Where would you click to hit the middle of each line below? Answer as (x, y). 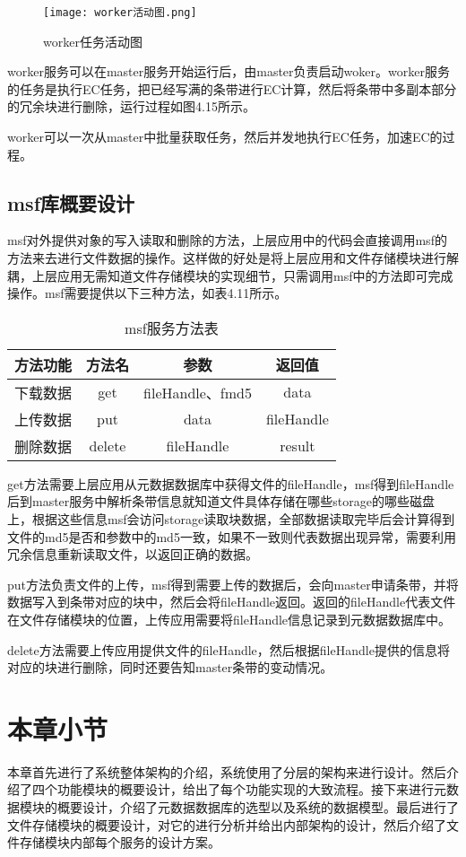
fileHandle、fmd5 (198, 392)
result (298, 446)
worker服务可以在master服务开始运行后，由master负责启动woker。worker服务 (229, 71)
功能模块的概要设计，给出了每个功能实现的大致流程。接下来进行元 (251, 789)
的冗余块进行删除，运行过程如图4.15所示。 (131, 106)
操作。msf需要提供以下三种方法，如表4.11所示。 (147, 293)
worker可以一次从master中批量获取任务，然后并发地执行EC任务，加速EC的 (225, 137)
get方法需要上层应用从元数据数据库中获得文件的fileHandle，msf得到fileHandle (231, 483)
